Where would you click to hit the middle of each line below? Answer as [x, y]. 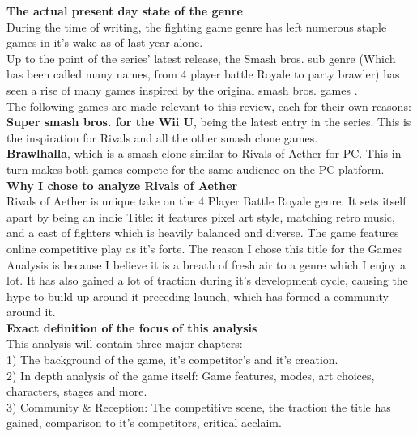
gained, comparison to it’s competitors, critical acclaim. [144, 423]
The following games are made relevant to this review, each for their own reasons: [209, 106]
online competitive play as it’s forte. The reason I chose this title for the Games [204, 248]
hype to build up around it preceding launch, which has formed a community [198, 296]
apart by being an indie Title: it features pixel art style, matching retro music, [201, 216]
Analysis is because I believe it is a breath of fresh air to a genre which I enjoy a [206, 264]
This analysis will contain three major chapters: [125, 343]
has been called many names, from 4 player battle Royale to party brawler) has [203, 74]
